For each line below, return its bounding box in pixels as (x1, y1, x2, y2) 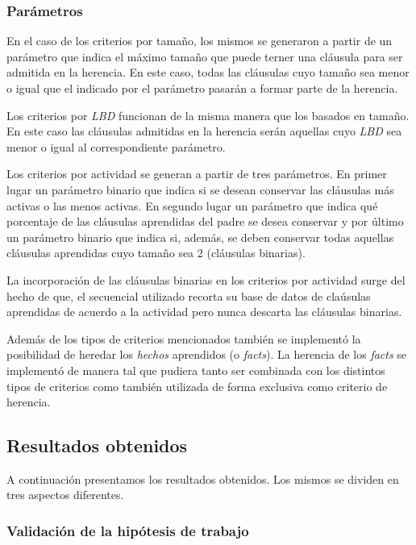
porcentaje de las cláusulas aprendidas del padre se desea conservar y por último (6, 213, 404, 230)
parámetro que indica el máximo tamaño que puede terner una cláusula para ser (6, 48, 403, 64)
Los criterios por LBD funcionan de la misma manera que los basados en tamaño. (6, 106, 410, 123)
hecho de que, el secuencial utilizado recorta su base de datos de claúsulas (6, 287, 371, 304)
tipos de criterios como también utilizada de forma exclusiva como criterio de (6, 377, 388, 394)
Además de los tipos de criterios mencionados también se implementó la (6, 330, 361, 347)
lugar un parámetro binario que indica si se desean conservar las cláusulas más (6, 181, 394, 198)
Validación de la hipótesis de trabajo (6, 521, 249, 540)
